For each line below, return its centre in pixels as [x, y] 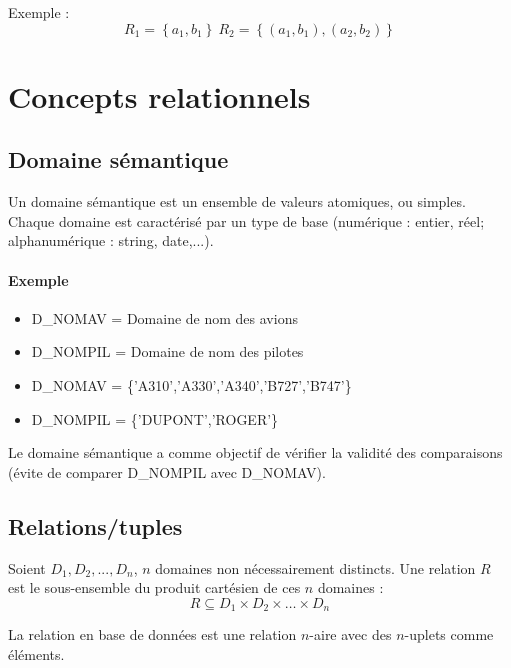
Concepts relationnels [159, 95]
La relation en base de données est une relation [152, 634]
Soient [27, 567]
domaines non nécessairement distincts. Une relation [315, 567]
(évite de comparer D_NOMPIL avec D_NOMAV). [167, 471]
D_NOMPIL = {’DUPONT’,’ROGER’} [155, 418]
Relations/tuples [95, 525]
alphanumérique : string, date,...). [111, 240]
